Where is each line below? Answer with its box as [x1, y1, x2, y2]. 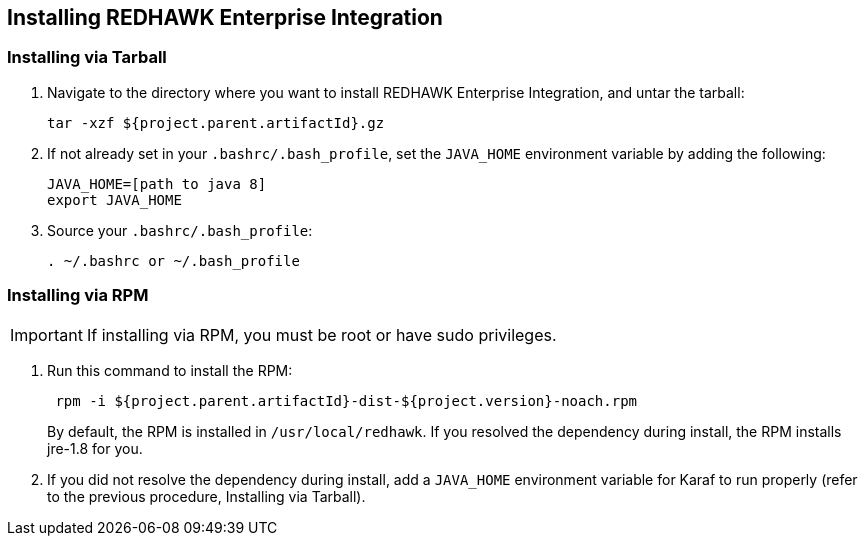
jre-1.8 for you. [47, 439, 143, 457]
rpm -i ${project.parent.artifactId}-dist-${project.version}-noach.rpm [55, 392, 638, 409]
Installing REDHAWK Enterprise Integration [7, 5, 443, 30]
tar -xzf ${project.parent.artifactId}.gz [47, 114, 385, 131]
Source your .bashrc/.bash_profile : [47, 221, 313, 239]
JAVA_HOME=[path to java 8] [47, 175, 267, 192]
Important [10, 324, 83, 345]
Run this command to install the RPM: [47, 361, 293, 379]
